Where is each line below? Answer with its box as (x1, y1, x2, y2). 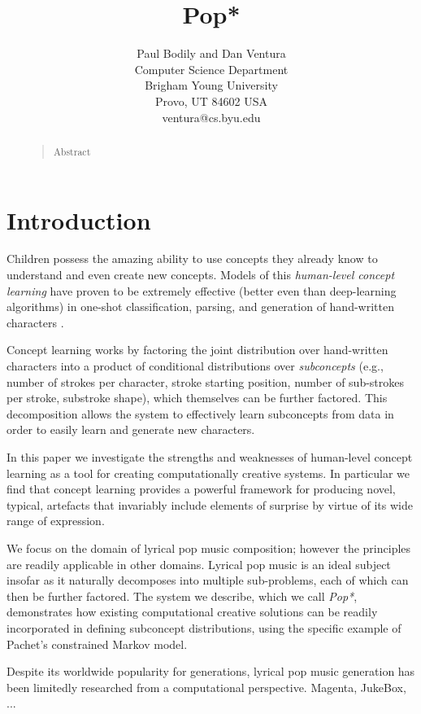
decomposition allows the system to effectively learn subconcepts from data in (7, 405, 394, 422)
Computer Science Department (134, 60, 289, 77)
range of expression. (7, 512, 105, 529)
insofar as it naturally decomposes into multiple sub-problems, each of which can (7, 572, 409, 589)
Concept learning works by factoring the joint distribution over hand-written (7, 341, 388, 358)
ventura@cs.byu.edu (162, 108, 261, 125)
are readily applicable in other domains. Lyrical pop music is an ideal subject (7, 555, 391, 572)
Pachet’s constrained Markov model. (7, 635, 188, 652)
